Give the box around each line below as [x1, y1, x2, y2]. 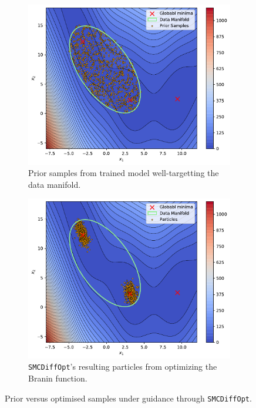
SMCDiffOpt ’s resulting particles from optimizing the [28, 360, 217, 373]
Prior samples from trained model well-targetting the [28, 167, 219, 179]
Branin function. [28, 372, 87, 384]
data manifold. [28, 178, 81, 190]
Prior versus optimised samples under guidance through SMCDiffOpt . [5, 392, 252, 404]
